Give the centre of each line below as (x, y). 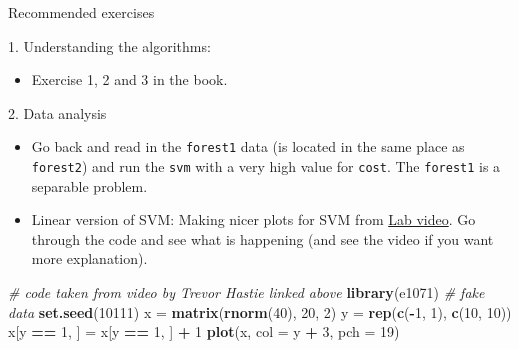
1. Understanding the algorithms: (109, 45)
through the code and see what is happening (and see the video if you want (262, 238)
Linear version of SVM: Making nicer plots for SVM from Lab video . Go (253, 219)
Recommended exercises (81, 12)
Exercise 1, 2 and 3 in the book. (129, 79)
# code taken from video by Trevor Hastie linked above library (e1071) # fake (246, 292)
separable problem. (89, 185)
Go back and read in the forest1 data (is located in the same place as (248, 146)
